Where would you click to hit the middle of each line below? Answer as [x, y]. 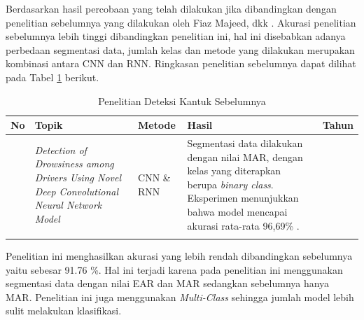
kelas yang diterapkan [234, 171]
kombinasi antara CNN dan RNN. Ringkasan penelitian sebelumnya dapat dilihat [181, 63]
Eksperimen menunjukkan [243, 198]
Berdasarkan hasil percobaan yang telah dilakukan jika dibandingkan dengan [171, 8]
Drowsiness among [74, 164]
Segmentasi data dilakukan [245, 143]
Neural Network [68, 205]
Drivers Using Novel [78, 177]
